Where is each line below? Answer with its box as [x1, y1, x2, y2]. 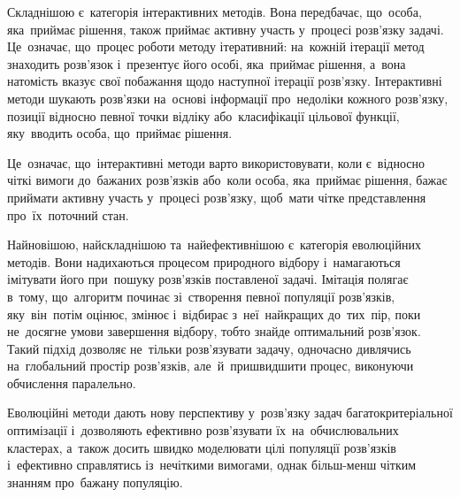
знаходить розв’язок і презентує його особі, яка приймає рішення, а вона [7, 54, 406, 73]
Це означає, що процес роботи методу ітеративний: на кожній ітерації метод [7, 37, 425, 56]
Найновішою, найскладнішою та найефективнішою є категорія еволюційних [7, 235, 421, 254]
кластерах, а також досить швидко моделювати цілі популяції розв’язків [7, 438, 396, 456]
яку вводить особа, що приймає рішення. [7, 124, 233, 142]
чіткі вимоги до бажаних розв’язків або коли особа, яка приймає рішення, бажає [7, 171, 448, 189]
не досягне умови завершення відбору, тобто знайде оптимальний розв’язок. [7, 322, 421, 340]
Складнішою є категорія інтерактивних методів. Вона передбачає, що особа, [7, 3, 422, 20]
